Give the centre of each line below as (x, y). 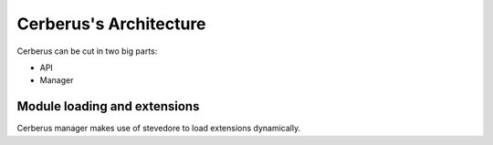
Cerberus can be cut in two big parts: (87, 51)
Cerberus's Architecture (111, 24)
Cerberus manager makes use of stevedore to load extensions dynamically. (159, 129)
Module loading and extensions (108, 106)
